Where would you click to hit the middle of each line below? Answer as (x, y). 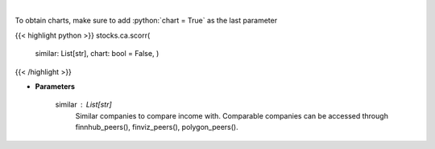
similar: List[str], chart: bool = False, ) (97, 54)
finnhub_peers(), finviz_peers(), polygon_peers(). (157, 127)
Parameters (55, 86)
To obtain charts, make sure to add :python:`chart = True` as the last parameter (146, 21)
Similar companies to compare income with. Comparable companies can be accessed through (232, 115)
